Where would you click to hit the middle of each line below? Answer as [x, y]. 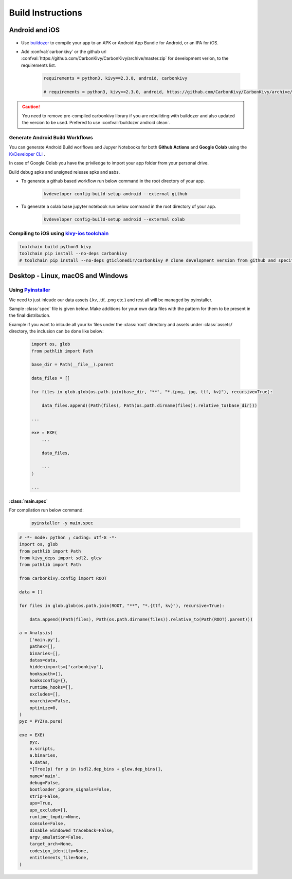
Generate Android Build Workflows [51, 138]
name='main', [45, 776]
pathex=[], [42, 647]
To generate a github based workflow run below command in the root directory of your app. [113, 181]
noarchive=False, [50, 701]
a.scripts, [42, 749]
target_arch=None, [51, 844]
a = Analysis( [36, 633]
